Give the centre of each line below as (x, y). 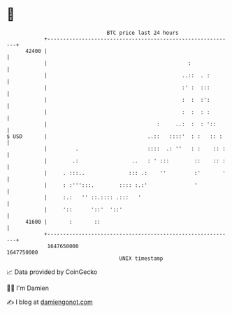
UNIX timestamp (141, 258)
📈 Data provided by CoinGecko (52, 272)
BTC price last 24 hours (143, 33)
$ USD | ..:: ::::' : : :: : (115, 136)
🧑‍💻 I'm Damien (28, 288)
